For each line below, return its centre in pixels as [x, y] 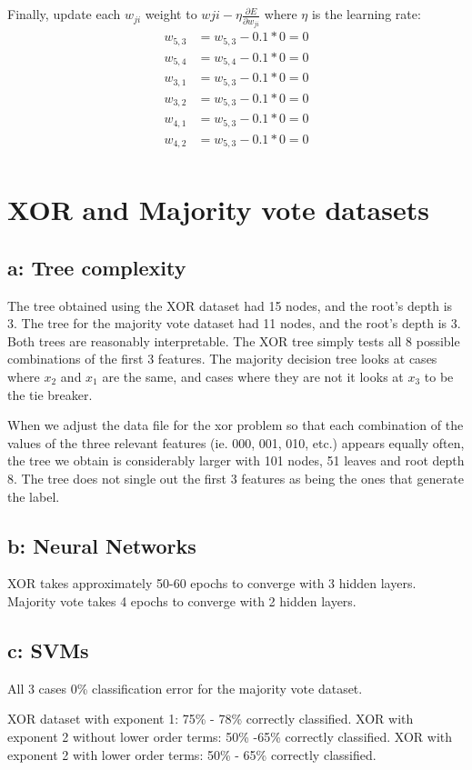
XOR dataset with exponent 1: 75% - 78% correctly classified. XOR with [211, 719]
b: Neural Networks [102, 545]
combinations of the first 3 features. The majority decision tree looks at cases [222, 359]
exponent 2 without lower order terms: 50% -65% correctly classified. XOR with [230, 736]
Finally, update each [64, 14]
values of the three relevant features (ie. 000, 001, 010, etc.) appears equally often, [236, 442]
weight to [171, 14]
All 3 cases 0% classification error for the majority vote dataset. [185, 688]
